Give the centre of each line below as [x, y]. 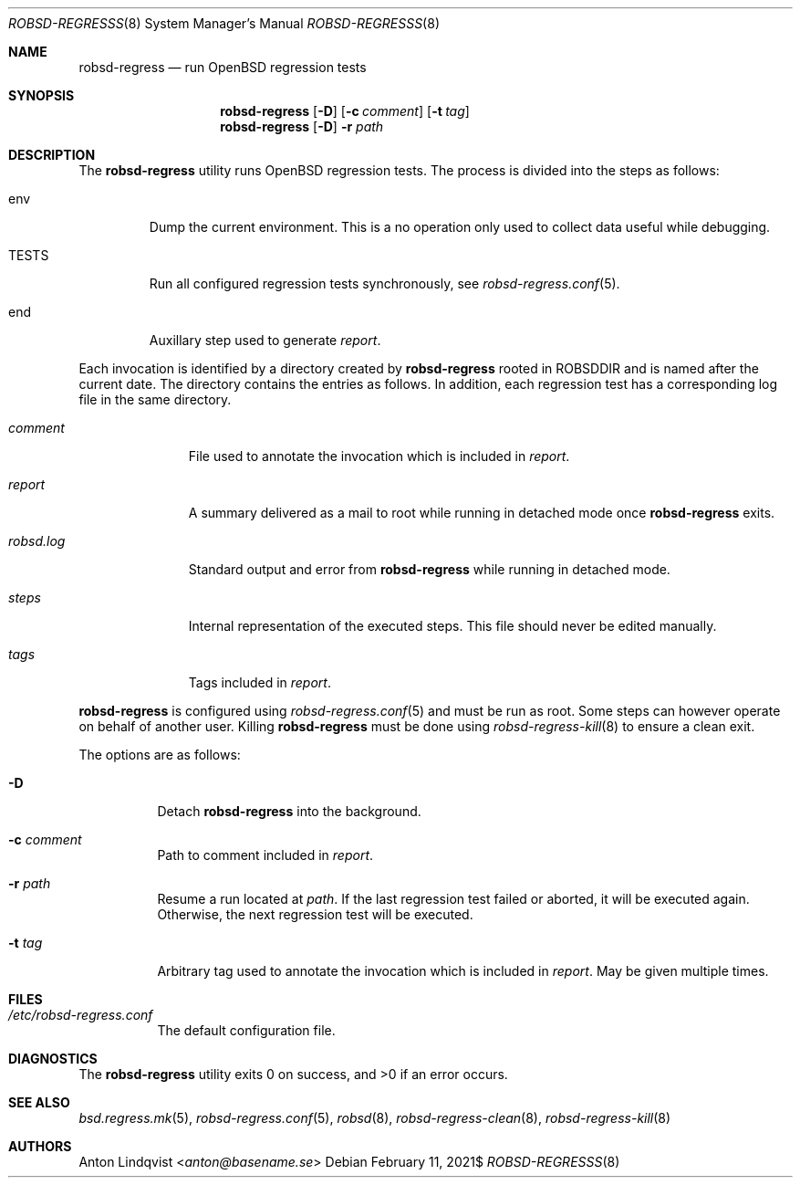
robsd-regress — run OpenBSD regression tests [223, 67]
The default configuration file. [246, 1030]
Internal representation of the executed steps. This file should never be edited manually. [452, 626]
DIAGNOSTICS [53, 1059]
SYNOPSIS [42, 95]
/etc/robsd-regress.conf [81, 1015]
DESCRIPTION [52, 155]
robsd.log [37, 541]
